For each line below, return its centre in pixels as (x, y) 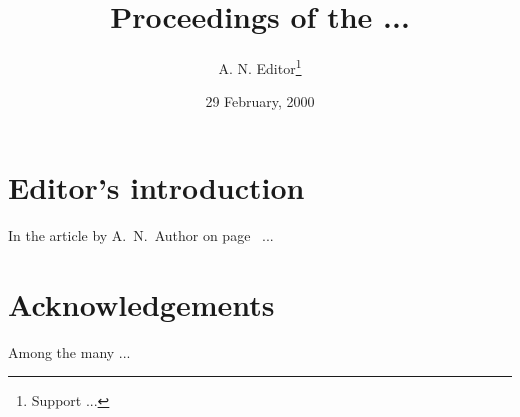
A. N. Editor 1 (260, 66)
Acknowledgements (141, 303)
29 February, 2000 (260, 101)
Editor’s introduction (156, 186)
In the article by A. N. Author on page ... (141, 234)
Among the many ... (69, 351)
